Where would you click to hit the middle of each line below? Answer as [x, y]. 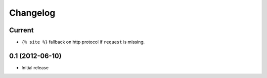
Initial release [35, 67]
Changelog [32, 13]
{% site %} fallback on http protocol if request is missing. [83, 42]
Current [22, 30]
